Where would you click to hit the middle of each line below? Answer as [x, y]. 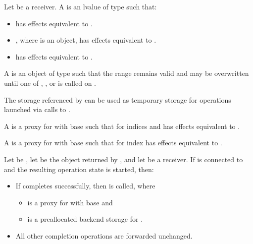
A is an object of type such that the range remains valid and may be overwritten [126, 73]
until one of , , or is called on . [50, 83]
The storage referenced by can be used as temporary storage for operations [118, 99]
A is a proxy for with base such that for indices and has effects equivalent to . [122, 126]
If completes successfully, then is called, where [85, 186]
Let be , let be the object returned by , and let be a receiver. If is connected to [124, 159]
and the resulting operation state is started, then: [79, 169]
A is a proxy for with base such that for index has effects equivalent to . [113, 143]
